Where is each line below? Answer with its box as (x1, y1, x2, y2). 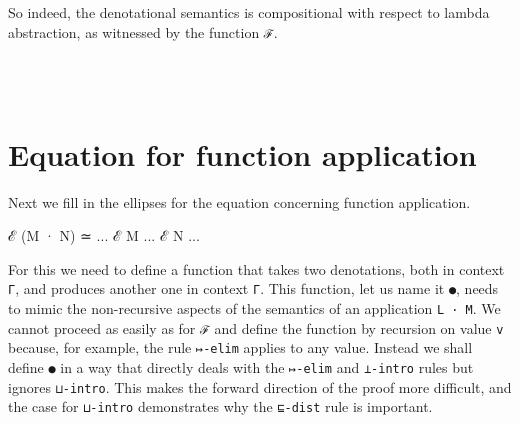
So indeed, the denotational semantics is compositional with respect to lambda (8, 2, 490, 22)
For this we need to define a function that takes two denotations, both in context (8, 258, 505, 279)
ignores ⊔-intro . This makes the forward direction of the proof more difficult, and (8, 376, 512, 397)
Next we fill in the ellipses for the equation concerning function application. (8, 191, 471, 212)
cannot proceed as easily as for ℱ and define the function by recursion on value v (8, 317, 504, 338)
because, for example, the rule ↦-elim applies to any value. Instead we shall (8, 337, 473, 358)
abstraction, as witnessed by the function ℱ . (8, 21, 278, 42)
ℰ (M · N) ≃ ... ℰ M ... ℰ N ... (8, 225, 200, 246)
